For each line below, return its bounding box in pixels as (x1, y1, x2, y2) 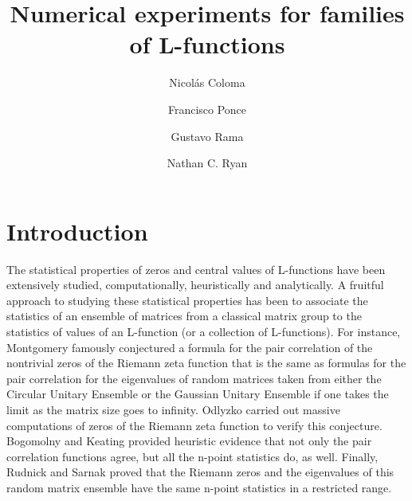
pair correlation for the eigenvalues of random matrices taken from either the (6, 370, 382, 386)
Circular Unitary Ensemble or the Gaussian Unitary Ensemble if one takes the (6, 386, 389, 402)
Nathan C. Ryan (167, 155, 248, 171)
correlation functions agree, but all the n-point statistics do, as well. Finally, (6, 448, 379, 464)
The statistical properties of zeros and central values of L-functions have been (6, 260, 386, 277)
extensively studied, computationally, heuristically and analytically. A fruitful (6, 276, 384, 293)
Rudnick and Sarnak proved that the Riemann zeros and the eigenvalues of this (6, 464, 394, 480)
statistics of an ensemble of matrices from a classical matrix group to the (6, 307, 362, 324)
